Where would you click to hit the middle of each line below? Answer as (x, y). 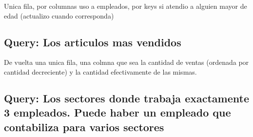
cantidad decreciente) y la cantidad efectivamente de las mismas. (100, 71)
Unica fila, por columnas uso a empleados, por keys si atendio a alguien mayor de (126, 6)
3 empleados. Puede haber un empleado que (117, 112)
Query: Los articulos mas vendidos (93, 42)
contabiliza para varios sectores (84, 127)
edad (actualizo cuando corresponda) (59, 15)
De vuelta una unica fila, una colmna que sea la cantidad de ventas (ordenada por (126, 62)
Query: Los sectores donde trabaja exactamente (126, 98)
